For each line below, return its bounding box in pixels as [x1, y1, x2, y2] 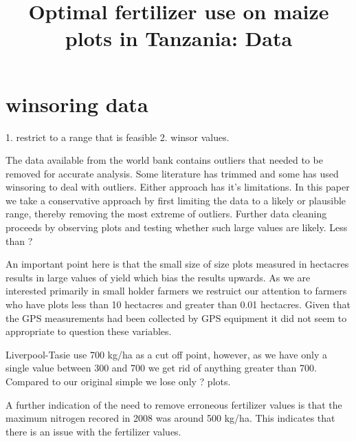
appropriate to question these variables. [5, 324, 172, 338]
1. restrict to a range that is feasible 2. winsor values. [5, 129, 230, 144]
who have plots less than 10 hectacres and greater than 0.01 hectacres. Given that [5, 297, 351, 312]
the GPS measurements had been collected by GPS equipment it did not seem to [5, 310, 347, 325]
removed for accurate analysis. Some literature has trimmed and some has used [5, 166, 339, 180]
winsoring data [5, 89, 148, 118]
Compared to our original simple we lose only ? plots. [5, 374, 231, 388]
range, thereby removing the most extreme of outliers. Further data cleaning [5, 206, 327, 221]
